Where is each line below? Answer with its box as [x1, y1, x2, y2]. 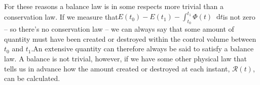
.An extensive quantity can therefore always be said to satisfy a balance [31, 43, 254, 54]
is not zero [222, 11, 255, 22]
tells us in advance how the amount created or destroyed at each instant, [4, 63, 230, 73]
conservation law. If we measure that [4, 11, 118, 22]
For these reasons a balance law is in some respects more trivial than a [4, 1, 224, 11]
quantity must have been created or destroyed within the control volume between [4, 33, 256, 44]
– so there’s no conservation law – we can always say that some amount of [4, 24, 234, 34]
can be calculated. [4, 73, 60, 83]
